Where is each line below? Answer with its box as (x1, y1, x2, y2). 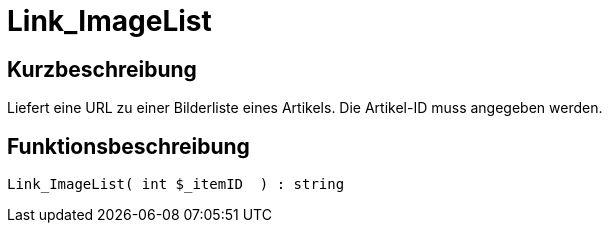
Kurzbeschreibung (7, 56, 197, 82)
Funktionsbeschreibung (7, 133, 250, 159)
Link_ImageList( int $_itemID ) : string (7, 176, 345, 193)
